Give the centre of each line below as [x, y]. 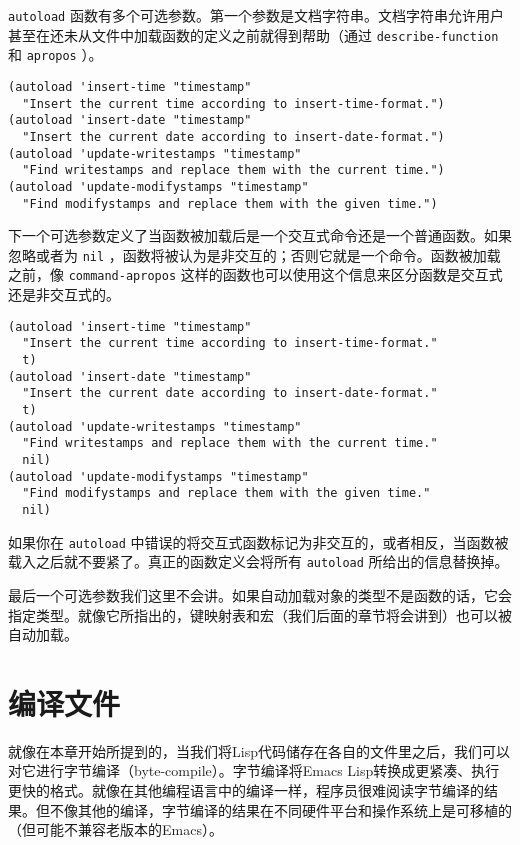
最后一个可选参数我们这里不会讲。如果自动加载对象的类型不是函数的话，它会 [260, 594]
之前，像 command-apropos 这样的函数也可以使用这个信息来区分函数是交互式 [255, 274]
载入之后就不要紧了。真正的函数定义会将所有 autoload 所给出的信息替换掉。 [258, 561]
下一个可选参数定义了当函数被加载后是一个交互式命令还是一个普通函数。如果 [260, 235]
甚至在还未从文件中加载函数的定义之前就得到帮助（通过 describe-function [253, 34]
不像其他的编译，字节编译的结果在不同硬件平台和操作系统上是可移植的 [280, 809]
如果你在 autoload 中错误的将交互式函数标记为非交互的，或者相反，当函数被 [258, 541]
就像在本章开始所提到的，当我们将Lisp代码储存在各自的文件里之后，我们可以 [259, 750]
